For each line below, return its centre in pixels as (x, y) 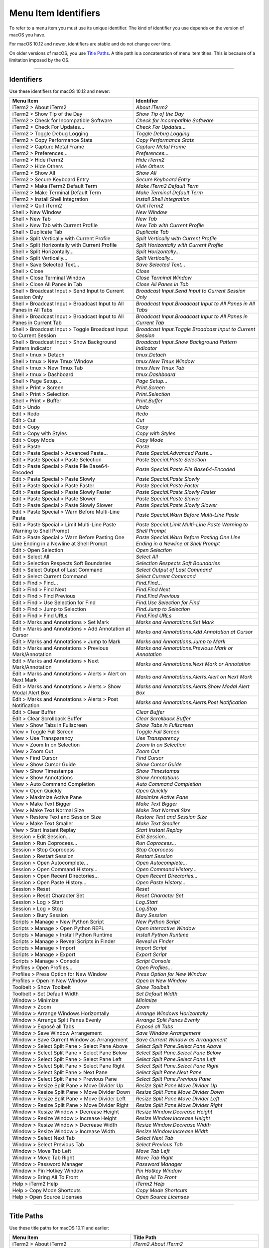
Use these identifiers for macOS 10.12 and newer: (60, 91)
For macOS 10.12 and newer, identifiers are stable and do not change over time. (90, 44)
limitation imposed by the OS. (39, 60)
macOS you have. (27, 34)
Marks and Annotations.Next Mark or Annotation (193, 664)
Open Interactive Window (166, 929)
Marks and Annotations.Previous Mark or (184, 648)
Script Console (153, 961)
